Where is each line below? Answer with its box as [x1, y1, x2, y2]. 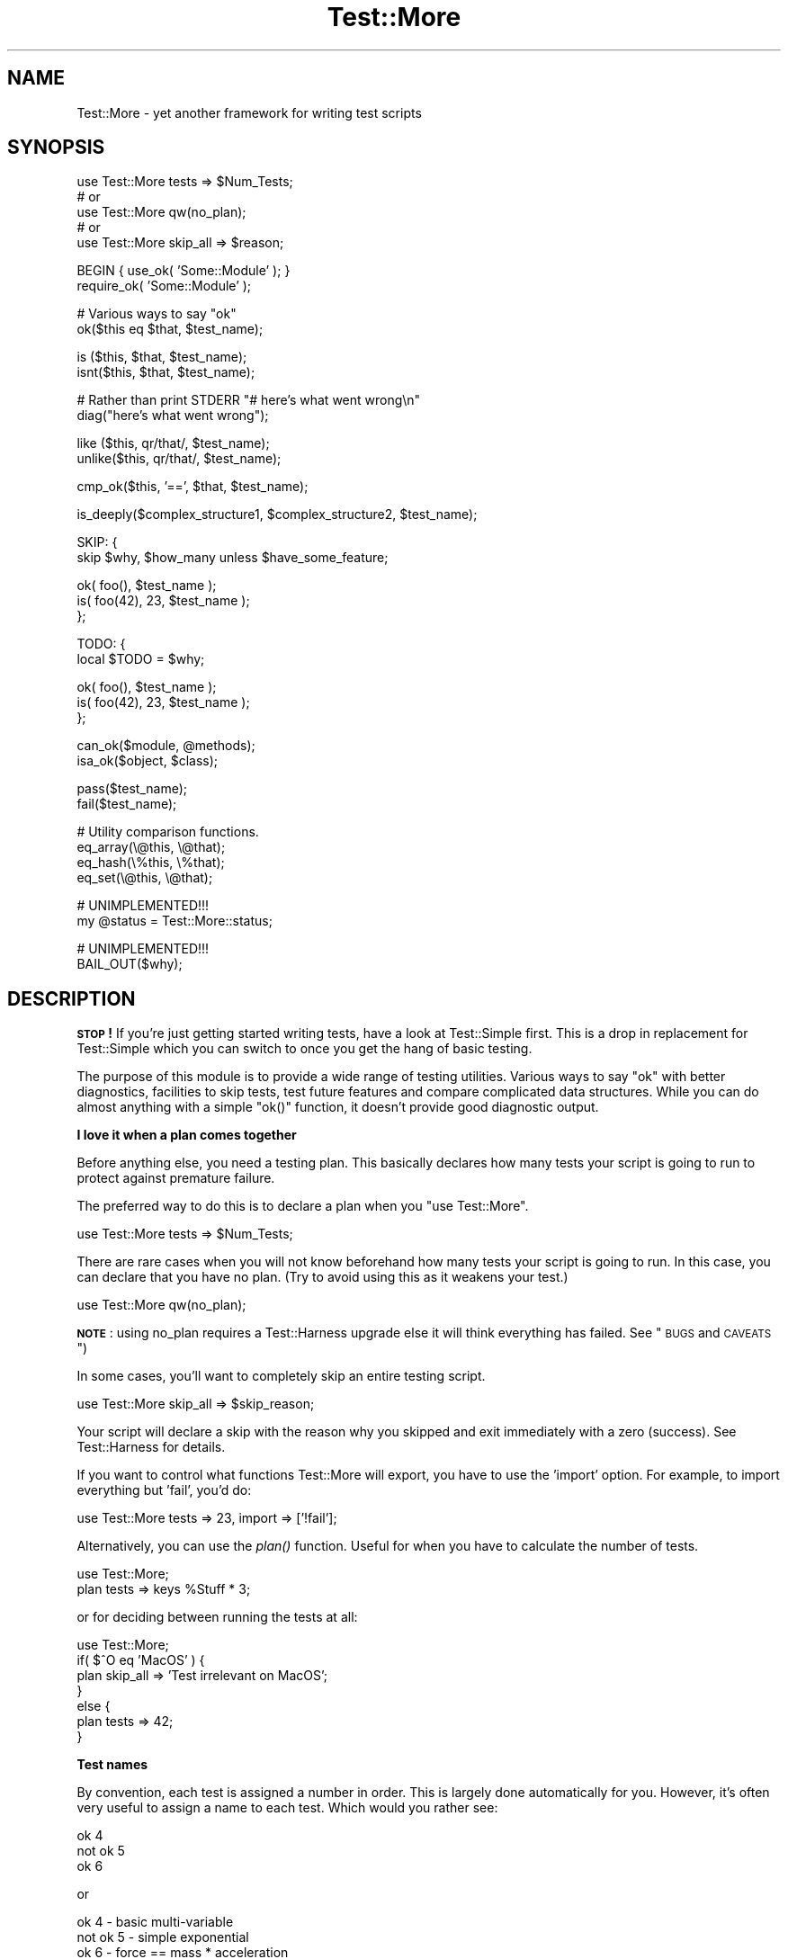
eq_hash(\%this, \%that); [76, 854, 225, 871]
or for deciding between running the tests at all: [76, 1609, 358, 1625]
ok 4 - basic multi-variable [76, 1914, 234, 1930]
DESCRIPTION [7, 987, 136, 1010]
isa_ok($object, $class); [76, 753, 218, 769]
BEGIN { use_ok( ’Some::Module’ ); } [76, 263, 291, 279]
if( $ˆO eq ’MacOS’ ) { [76, 1652, 205, 1668]
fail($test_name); [76, 796, 177, 812]
